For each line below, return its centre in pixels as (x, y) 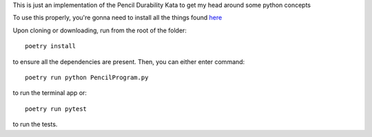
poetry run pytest (56, 109)
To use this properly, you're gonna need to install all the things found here (117, 18)
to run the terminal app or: (50, 93)
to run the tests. (35, 125)
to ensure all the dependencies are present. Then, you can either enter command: (129, 61)
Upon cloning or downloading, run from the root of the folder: (100, 30)
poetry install (51, 46)
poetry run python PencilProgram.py (87, 77)
